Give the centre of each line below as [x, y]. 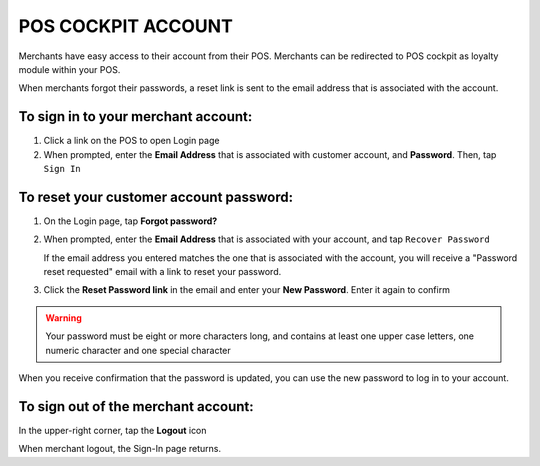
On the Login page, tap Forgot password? [130, 221]
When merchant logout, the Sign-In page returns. [120, 449]
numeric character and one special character [138, 350]
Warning [63, 317]
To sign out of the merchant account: [136, 406]
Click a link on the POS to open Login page [131, 141]
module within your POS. [69, 69]
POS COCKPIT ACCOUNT [126, 26]
